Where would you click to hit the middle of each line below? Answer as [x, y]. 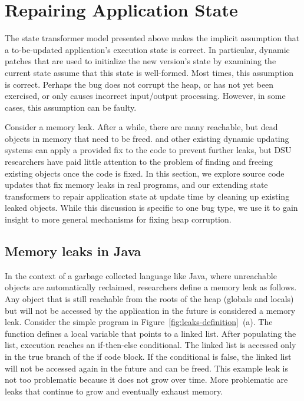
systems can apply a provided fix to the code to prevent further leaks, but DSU [148, 150]
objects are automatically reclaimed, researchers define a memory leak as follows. [151, 287]
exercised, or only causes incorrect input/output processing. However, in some [145, 96]
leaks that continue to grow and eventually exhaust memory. [114, 391]
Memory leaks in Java [73, 251]
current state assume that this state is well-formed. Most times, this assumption [149, 72]
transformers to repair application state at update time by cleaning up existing [147, 196]
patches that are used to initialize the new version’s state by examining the [141, 61]
